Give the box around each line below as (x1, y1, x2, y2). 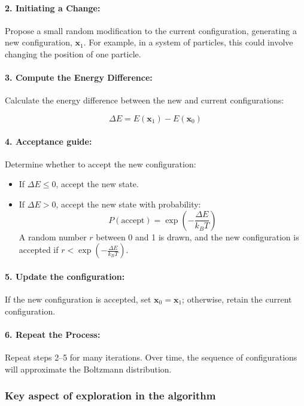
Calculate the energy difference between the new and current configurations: (5, 94, 284, 106)
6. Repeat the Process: (5, 328, 101, 340)
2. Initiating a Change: (5, 1, 101, 14)
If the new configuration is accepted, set (5, 292, 151, 305)
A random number (19, 230, 87, 243)
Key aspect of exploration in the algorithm (5, 388, 216, 403)
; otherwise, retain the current (182, 292, 292, 305)
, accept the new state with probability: (56, 197, 201, 210)
